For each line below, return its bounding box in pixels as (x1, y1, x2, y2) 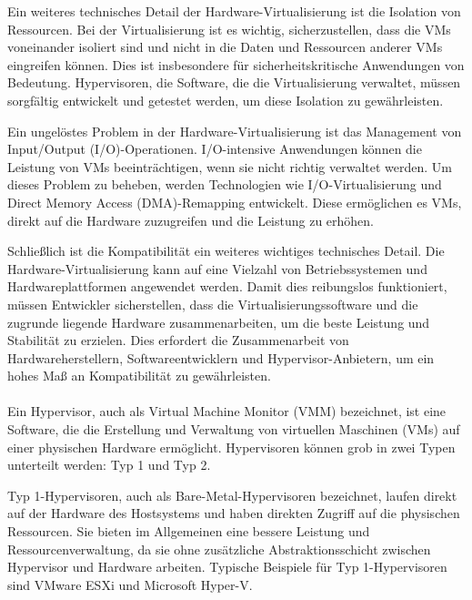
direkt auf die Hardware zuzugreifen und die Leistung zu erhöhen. (7, 210, 375, 229)
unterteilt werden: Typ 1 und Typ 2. (7, 455, 211, 474)
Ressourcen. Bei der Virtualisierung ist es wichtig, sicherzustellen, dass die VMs (7, 19, 451, 38)
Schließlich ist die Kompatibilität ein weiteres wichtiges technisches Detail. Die (7, 241, 445, 260)
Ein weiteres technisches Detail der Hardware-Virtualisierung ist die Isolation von (7, 2, 461, 20)
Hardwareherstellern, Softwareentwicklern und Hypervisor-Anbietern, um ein (7, 348, 435, 367)
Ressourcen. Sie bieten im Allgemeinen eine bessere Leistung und (7, 522, 370, 541)
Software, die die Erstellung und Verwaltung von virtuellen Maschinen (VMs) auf (7, 420, 460, 439)
